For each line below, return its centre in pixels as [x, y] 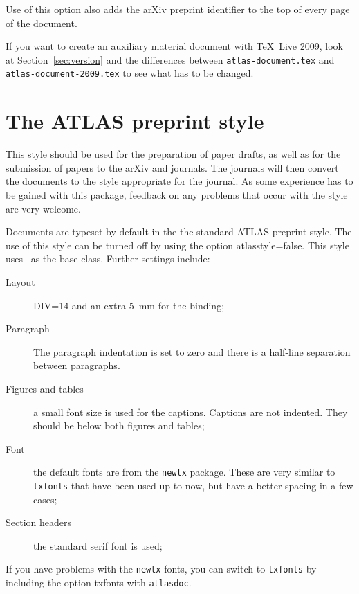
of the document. [42, 22]
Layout [20, 281]
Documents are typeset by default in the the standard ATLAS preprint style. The [179, 232]
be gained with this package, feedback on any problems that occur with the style [177, 195]
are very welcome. [43, 208]
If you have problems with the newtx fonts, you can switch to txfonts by [161, 569]
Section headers [39, 522]
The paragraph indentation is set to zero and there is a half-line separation [192, 351]
